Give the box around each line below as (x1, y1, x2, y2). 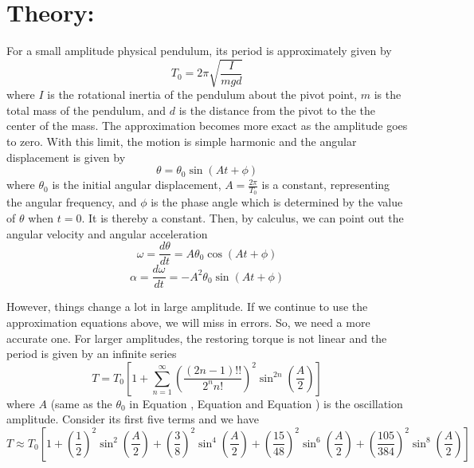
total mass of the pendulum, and (6, 101, 166, 118)
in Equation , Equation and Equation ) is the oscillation (129, 395, 403, 411)
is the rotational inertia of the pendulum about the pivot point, (47, 86, 358, 103)
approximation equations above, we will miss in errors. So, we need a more (6, 313, 370, 330)
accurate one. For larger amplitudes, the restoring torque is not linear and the (6, 329, 387, 346)
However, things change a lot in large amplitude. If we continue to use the (6, 298, 368, 315)
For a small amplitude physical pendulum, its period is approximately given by (6, 42, 392, 59)
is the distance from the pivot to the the (178, 101, 376, 118)
